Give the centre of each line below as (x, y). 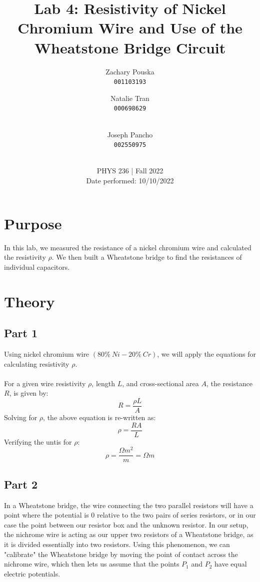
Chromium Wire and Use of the (130, 28)
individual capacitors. (37, 267)
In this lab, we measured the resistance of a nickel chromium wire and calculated (128, 247)
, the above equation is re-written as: (99, 417)
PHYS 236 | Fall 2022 (130, 171)
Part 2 (21, 484)
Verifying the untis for (38, 441)
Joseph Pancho (130, 134)
